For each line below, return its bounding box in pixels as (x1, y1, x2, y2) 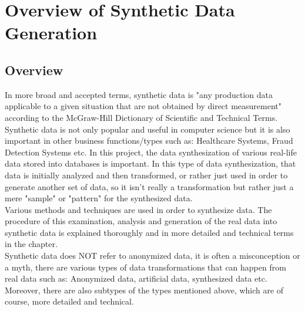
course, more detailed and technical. (5, 295, 134, 307)
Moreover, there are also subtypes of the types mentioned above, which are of (5, 283, 284, 296)
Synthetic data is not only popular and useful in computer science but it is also (5, 123, 290, 135)
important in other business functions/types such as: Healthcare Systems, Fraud (5, 134, 293, 147)
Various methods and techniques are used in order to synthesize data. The (5, 203, 272, 215)
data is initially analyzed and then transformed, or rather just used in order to (5, 168, 288, 181)
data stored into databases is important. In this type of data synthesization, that (5, 157, 296, 170)
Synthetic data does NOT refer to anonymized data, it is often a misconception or (5, 249, 300, 262)
